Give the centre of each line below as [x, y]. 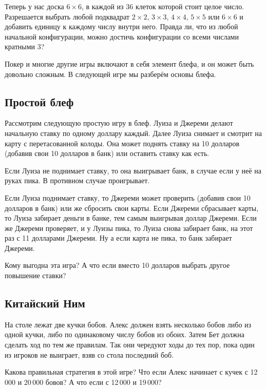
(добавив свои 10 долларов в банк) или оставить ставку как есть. [107, 153]
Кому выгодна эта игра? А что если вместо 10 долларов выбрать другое [117, 265]
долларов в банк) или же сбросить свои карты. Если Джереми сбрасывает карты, [132, 208]
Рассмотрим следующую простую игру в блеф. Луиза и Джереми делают [119, 123]
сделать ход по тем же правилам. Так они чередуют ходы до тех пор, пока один [130, 345]
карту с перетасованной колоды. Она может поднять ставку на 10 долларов [122, 143]
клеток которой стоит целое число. [190, 6]
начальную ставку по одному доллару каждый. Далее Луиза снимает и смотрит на [133, 133]
